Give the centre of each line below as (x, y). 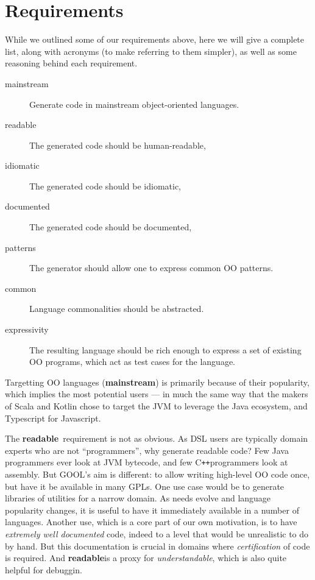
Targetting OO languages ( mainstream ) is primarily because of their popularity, (157, 382)
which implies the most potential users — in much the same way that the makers (157, 394)
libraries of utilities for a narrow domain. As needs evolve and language (138, 498)
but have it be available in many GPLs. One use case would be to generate (145, 486)
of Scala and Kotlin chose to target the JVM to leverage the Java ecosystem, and (156, 406)
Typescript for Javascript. (53, 418)
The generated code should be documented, (111, 227)
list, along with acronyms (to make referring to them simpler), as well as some (151, 51)
